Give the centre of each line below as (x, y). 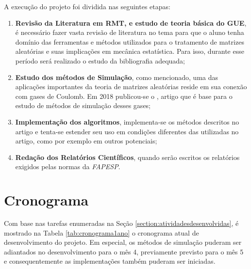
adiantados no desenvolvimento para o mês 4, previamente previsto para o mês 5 (124, 251)
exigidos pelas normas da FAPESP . (68, 166)
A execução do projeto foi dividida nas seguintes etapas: (87, 6)
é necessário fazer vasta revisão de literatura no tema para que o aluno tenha (130, 32)
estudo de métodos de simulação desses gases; (83, 105)
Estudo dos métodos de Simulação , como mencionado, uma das (117, 77)
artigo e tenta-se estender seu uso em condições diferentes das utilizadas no (127, 131)
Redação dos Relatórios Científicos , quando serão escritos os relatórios (127, 157)
